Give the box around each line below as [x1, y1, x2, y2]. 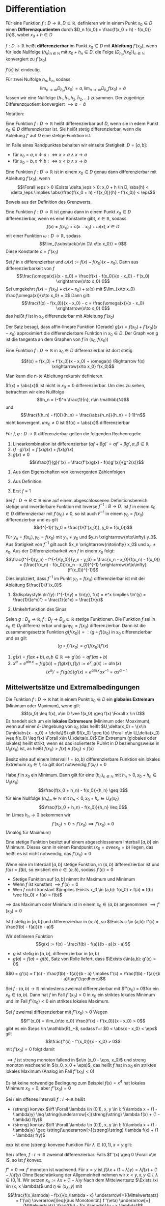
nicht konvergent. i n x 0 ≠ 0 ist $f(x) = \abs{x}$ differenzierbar [5, 420, 130, 426]
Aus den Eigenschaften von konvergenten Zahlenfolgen [12, 469, 125, 475]
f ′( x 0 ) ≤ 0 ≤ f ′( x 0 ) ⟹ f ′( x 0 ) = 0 [52, 820, 114, 828]
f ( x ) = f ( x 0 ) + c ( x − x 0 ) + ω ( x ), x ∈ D [46, 223, 120, 231]
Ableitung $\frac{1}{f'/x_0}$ [5, 582, 62, 588]
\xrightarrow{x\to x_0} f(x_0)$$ [52, 363, 114, 369]
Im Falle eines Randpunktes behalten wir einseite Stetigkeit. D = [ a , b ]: [5, 142, 148, 148]
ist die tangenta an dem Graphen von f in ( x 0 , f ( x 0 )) [5, 336, 109, 344]
